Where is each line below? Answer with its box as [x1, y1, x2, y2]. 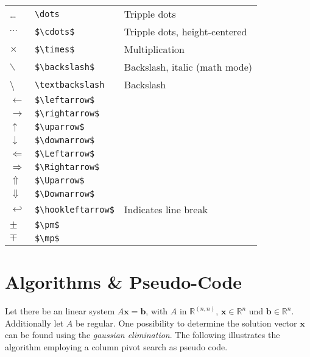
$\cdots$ [34, 26, 75, 37]
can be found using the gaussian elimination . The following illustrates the [5, 328, 280, 341]
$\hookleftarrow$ [34, 204, 114, 214]
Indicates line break [124, 202, 208, 216]
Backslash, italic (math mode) [124, 60, 252, 74]
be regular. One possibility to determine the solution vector [75, 316, 297, 329]
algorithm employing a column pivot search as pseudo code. [5, 340, 228, 353]
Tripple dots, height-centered [124, 24, 247, 38]
